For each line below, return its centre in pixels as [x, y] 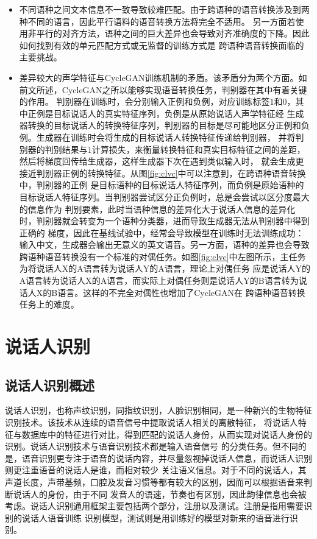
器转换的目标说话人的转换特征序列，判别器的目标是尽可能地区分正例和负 [164, 125]
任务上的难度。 [49, 304]
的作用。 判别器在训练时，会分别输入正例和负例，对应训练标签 [144, 101]
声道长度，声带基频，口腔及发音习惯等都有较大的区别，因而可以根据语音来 [154, 481]
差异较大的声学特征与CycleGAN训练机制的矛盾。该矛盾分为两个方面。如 [163, 77]
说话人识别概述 [50, 385]
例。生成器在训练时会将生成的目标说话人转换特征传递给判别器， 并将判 [162, 137]
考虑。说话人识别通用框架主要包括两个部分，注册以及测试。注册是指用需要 [154, 506]
